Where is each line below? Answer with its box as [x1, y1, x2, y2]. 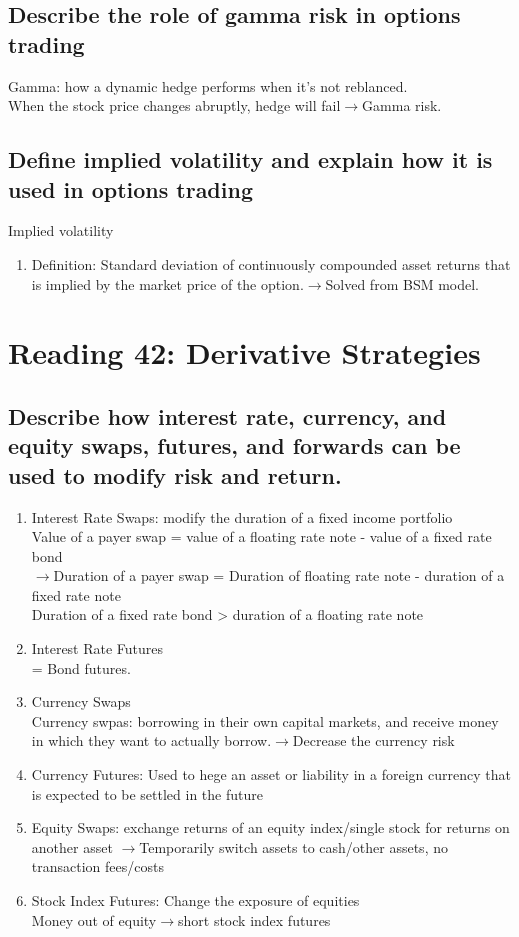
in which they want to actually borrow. [31, 730, 272, 751]
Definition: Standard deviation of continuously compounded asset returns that [31, 253, 511, 274]
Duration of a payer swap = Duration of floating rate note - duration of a [53, 565, 505, 586]
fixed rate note [31, 584, 121, 605]
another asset [31, 836, 113, 857]
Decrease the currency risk [292, 730, 455, 751]
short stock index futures [178, 909, 331, 930]
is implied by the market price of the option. [31, 273, 304, 294]
